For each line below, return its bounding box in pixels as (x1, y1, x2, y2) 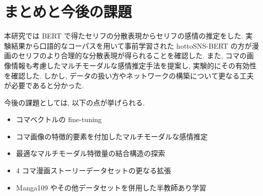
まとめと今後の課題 (4, 1, 132, 22)
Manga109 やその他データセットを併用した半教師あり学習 (16, 182, 207, 192)
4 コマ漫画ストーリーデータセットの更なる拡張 (16, 165, 171, 176)
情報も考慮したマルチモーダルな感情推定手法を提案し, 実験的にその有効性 (11, 60, 257, 70)
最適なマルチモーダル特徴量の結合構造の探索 (16, 148, 165, 159)
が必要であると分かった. (4, 80, 84, 91)
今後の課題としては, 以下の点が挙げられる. (4, 97, 145, 107)
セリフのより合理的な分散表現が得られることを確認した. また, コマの (18, 50, 247, 61)
